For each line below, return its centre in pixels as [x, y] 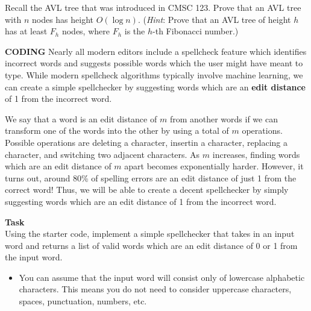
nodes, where [86, 31]
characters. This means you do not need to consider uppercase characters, [155, 289]
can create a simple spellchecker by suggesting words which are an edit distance [155, 86]
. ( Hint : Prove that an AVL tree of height [214, 19]
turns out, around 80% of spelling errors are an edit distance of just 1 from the [151, 177]
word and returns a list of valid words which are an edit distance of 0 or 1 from [151, 245]
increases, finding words [256, 154]
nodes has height [63, 19]
